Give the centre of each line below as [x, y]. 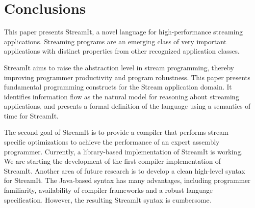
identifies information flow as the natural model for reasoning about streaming [122, 96]
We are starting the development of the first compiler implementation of [113, 161]
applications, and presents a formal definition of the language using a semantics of [127, 106]
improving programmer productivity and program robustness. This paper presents [127, 77]
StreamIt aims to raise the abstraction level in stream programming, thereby [119, 67]
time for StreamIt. [31, 115]
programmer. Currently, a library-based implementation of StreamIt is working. [124, 151]
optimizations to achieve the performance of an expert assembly [124, 142]
